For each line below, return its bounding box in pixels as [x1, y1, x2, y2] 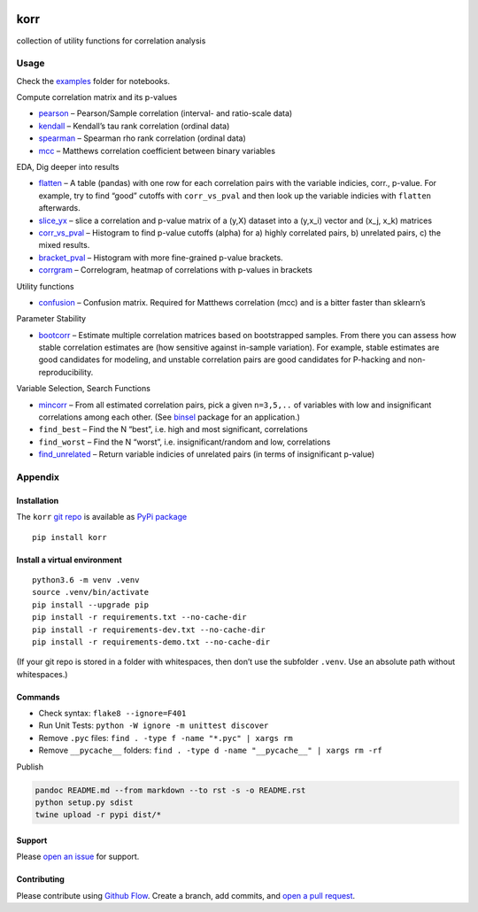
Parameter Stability [16, 313, 87, 324]
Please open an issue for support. [16, 851, 140, 862]
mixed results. [38, 240, 90, 251]
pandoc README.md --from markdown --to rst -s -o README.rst [35, 784, 306, 795]
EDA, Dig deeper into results [16, 162, 119, 172]
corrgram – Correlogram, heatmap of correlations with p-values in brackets [38, 265, 313, 275]
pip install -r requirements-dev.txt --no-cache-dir [32, 624, 266, 635]
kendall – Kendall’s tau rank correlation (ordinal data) [38, 120, 230, 131]
